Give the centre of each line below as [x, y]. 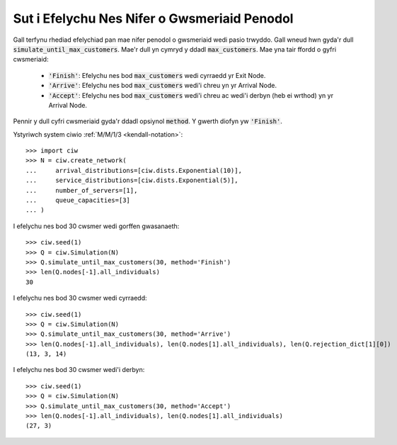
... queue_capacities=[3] [78, 201]
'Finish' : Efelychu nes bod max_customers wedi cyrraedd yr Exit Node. [157, 75]
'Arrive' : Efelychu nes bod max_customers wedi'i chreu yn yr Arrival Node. [163, 86]
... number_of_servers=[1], [82, 190]
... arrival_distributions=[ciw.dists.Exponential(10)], [134, 170]
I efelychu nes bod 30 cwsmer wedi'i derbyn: [79, 370]
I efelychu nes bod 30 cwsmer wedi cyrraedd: [80, 298]
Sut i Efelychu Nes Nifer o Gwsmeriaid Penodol [153, 18]
